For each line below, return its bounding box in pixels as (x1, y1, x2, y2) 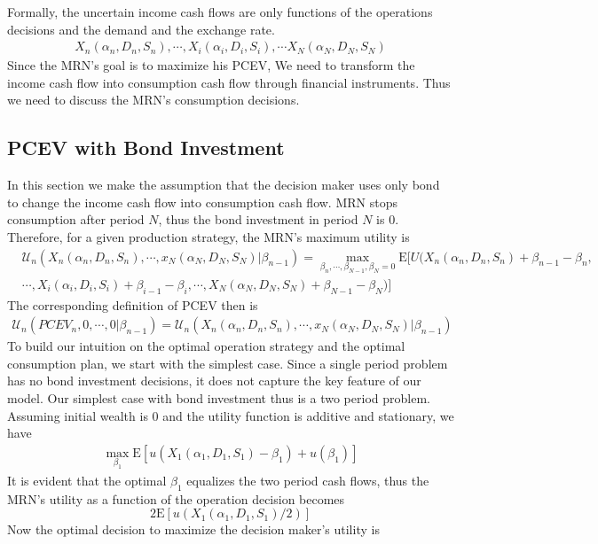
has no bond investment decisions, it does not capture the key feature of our (7, 371, 421, 390)
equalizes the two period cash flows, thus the (186, 471, 429, 489)
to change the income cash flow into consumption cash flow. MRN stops (7, 192, 397, 211)
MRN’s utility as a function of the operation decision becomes (7, 489, 345, 508)
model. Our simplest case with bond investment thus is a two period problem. (7, 389, 430, 408)
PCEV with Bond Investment (7, 134, 285, 161)
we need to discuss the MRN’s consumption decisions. (7, 90, 300, 109)
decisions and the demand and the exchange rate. (7, 19, 275, 38)
